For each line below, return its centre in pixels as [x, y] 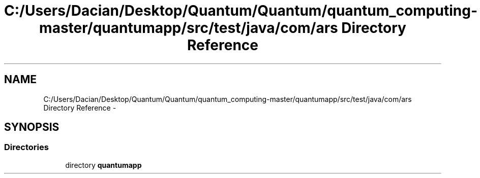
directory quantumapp [103, 165]
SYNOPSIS [32, 127]
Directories [26, 147]
